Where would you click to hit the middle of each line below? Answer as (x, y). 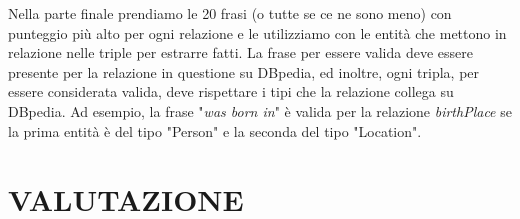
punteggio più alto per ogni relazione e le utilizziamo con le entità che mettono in (257, 32)
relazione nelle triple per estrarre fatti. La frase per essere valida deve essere (240, 52)
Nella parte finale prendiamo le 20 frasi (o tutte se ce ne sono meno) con (230, 13)
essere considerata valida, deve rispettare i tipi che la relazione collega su (231, 91)
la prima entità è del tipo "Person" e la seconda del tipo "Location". (215, 130)
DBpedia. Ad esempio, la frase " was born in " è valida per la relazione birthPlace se (260, 110)
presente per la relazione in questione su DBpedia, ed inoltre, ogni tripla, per (244, 71)
